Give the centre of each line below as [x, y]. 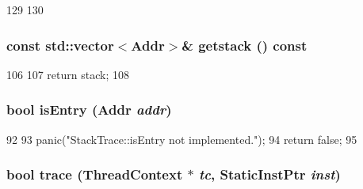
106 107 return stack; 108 [68, 74]
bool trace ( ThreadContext [95, 174]
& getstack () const [245, 45]
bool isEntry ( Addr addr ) [89, 110]
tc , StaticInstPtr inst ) [269, 174]
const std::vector [60, 45]
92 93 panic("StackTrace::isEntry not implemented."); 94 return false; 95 [182, 139]
